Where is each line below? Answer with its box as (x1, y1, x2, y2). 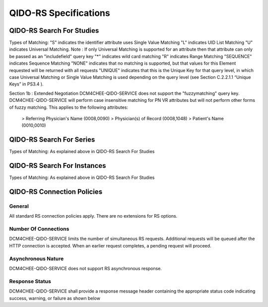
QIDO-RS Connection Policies (9, 187, 103, 196)
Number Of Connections (9, 226, 69, 232)
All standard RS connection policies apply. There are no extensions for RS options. (9, 213, 178, 219)
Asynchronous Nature (9, 255, 64, 262)
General (9, 203, 29, 210)
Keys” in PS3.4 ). (9, 81, 44, 87)
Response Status (9, 278, 52, 285)
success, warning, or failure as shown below (9, 295, 100, 301)
